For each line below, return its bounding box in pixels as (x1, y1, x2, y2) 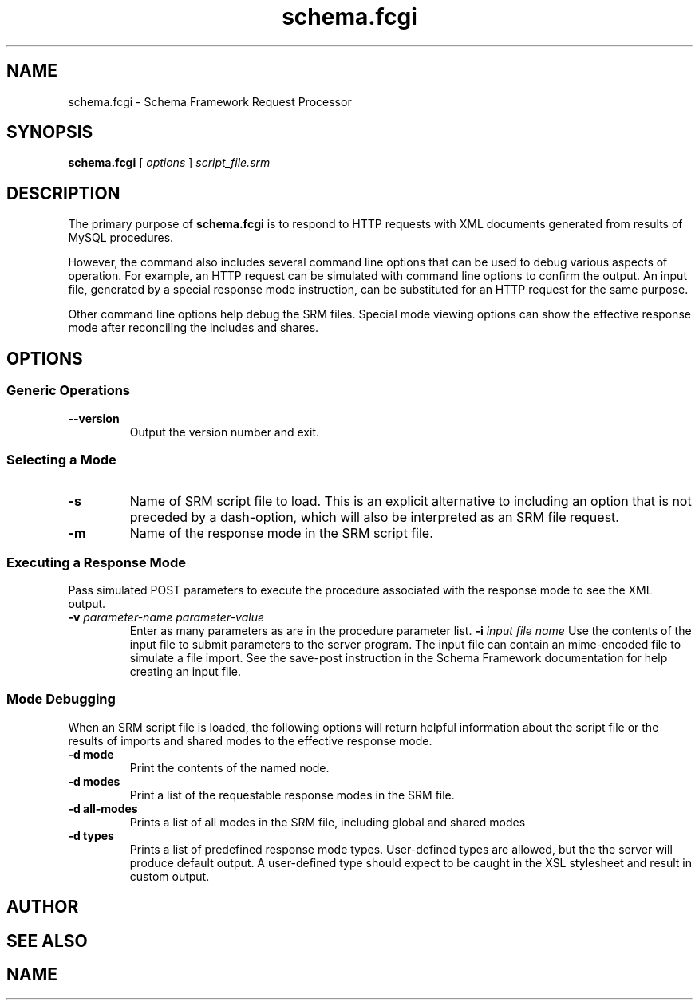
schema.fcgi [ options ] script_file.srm (68, 156, 271, 170)
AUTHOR (6, 897, 79, 917)
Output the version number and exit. (129, 424, 319, 439)
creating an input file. (129, 665, 242, 678)
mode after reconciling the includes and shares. (68, 321, 319, 335)
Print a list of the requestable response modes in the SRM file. (129, 787, 455, 802)
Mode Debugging (6, 691, 116, 708)
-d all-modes (68, 801, 138, 815)
